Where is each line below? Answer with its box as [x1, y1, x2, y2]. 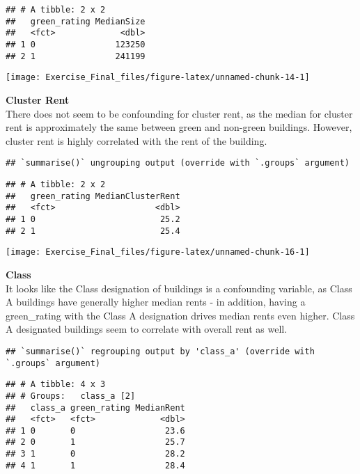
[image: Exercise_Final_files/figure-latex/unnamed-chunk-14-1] [6, 72, 310, 83]
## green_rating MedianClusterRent [6, 191, 180, 201]
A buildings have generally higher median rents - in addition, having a [6, 294, 306, 309]
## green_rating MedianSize [6, 16, 146, 26]
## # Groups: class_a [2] [6, 390, 136, 401]
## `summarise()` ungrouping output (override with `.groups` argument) [6, 158, 350, 168]
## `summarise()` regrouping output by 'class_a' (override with [6, 346, 315, 356]
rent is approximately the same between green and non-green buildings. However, [6, 120, 352, 134]
